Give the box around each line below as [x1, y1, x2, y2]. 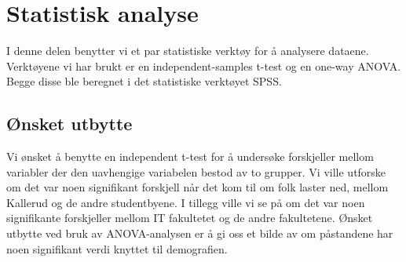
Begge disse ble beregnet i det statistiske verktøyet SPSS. [6, 73, 282, 89]
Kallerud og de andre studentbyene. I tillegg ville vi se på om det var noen [6, 194, 365, 210]
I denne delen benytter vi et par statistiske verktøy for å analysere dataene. [6, 42, 369, 59]
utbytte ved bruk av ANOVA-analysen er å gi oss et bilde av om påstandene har [6, 225, 393, 242]
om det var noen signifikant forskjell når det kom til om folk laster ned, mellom [6, 179, 389, 195]
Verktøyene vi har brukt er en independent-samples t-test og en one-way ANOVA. [6, 57, 401, 74]
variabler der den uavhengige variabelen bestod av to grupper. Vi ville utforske [6, 163, 386, 180]
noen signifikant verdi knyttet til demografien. [6, 240, 228, 257]
